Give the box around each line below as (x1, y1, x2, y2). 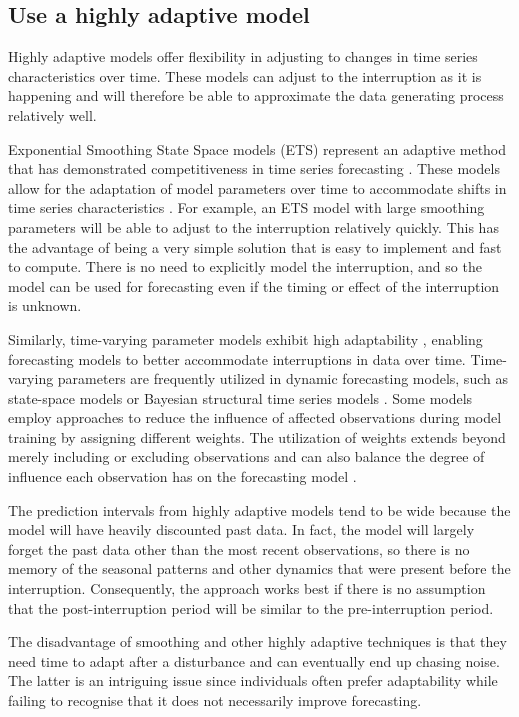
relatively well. (8, 104, 97, 125)
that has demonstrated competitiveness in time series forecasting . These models (8, 158, 500, 179)
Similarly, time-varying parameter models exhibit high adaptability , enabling (8, 328, 483, 349)
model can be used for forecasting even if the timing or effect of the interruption (8, 275, 500, 296)
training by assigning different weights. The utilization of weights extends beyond (8, 426, 506, 447)
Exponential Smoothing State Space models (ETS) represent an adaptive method (8, 138, 507, 159)
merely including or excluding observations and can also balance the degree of (8, 446, 485, 467)
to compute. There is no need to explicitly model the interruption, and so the (8, 256, 482, 277)
